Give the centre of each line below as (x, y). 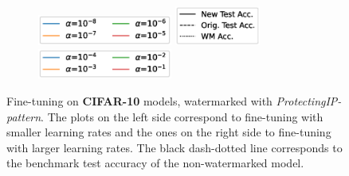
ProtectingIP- (309, 101)
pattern (24, 116)
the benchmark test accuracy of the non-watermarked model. (155, 163)
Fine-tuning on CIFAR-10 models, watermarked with (139, 101)
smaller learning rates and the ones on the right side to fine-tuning (169, 132)
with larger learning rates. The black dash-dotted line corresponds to (174, 147)
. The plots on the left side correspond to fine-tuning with (182, 116)
